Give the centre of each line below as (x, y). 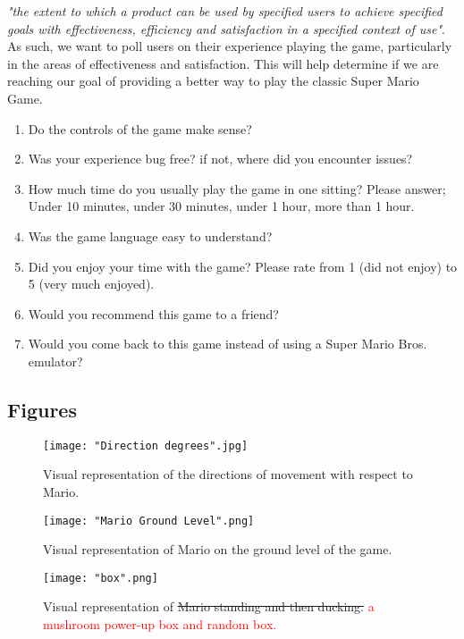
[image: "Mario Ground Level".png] (149, 521)
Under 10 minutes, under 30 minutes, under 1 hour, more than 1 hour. (221, 206)
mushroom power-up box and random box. (160, 624)
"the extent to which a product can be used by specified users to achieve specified (225, 11)
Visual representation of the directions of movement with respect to (228, 474)
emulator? (55, 361)
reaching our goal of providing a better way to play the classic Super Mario (213, 81)
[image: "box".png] (101, 578)
